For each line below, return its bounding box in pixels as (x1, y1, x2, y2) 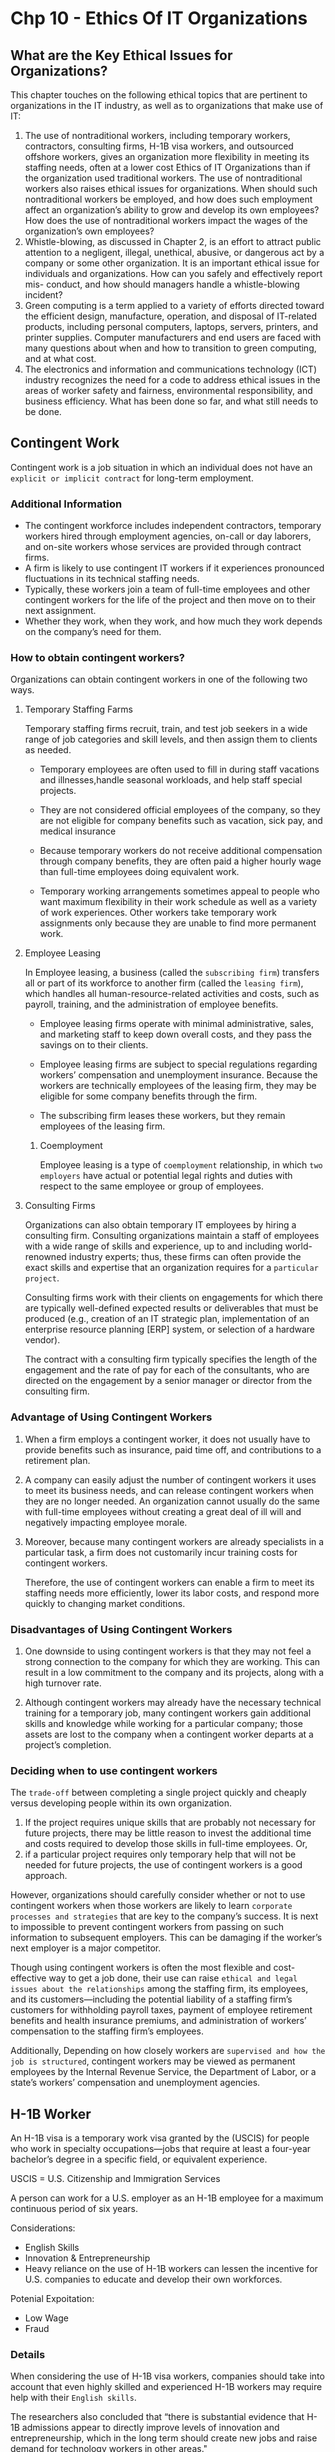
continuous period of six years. (10, 2203, 138, 2215)
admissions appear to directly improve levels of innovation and (21, 2422, 280, 2434)
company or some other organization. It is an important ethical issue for (24, 257, 320, 269)
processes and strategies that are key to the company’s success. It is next (10, 1910, 319, 1922)
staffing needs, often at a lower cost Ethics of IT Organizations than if (24, 162, 311, 173)
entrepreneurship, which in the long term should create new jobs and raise (10, 2432, 318, 2444)
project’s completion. (24, 1739, 112, 1751)
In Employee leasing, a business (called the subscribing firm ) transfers (24, 967, 320, 979)
